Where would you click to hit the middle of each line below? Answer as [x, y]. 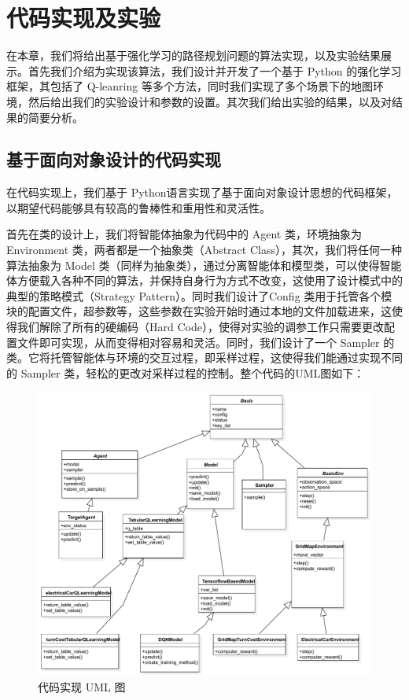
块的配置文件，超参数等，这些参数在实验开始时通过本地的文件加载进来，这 [199, 311]
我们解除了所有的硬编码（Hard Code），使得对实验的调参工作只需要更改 [200, 327]
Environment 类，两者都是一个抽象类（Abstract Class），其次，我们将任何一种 [204, 250]
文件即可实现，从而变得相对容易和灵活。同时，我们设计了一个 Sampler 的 [206, 342]
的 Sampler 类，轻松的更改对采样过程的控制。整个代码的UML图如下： [186, 372]
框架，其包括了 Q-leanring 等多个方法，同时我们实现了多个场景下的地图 [190, 86]
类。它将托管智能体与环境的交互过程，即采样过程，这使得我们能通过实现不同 [204, 357]
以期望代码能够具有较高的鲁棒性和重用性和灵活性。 [138, 207]
